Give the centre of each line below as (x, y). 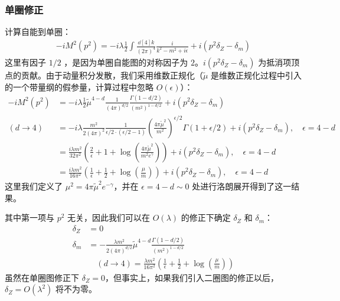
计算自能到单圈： (38, 32)
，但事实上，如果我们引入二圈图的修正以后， (192, 277)
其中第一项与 (30, 217)
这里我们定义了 (34, 186)
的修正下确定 (206, 217)
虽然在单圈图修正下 (42, 277)
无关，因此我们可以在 (109, 217)
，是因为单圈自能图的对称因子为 (126, 62)
